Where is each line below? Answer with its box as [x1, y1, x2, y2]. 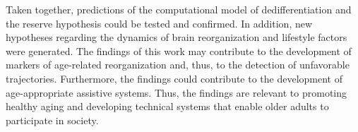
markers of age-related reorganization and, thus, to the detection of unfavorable [6, 57, 350, 72]
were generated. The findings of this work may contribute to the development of [6, 43, 352, 58]
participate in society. [6, 112, 99, 127]
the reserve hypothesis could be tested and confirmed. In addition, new [6, 16, 313, 30]
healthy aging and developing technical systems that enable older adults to [6, 99, 329, 114]
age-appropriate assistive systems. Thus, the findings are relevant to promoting [6, 85, 347, 100]
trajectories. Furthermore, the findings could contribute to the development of [6, 71, 343, 85]
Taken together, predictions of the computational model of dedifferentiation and [6, 2, 352, 16]
